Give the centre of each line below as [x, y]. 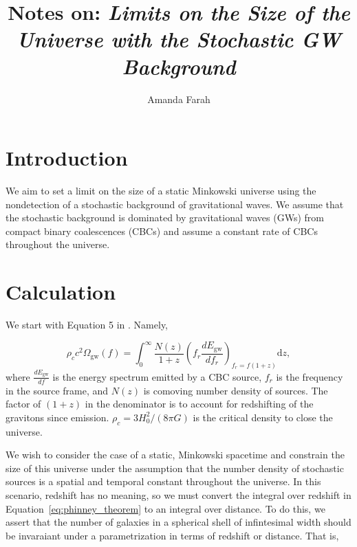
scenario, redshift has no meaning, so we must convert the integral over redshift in [178, 494]
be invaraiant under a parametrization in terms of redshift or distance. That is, [172, 535]
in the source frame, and [57, 390]
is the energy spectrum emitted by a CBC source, [157, 376]
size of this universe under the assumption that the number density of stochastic [175, 468]
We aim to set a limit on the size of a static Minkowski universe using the [161, 191]
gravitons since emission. [57, 417]
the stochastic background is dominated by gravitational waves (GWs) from [165, 217]
